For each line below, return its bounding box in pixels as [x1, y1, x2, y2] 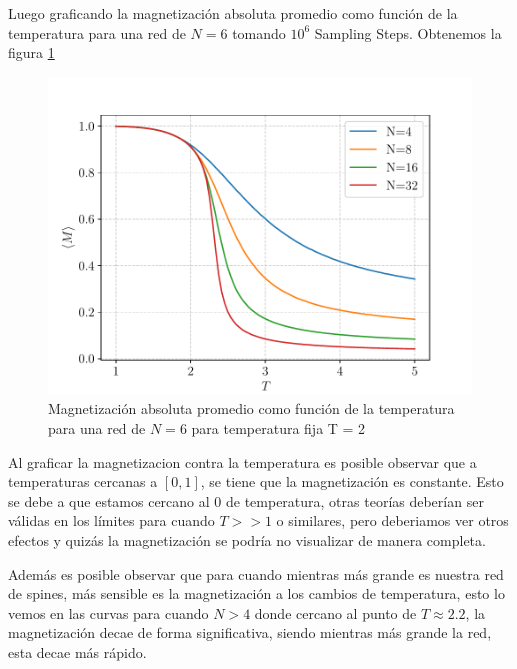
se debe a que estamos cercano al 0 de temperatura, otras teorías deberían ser [8, 490, 484, 511]
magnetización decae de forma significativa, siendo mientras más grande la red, [8, 622, 492, 643]
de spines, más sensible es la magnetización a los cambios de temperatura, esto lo [8, 583, 505, 604]
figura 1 [8, 42, 55, 63]
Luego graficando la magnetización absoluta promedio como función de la [8, 3, 458, 23]
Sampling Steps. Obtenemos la [314, 22, 502, 43]
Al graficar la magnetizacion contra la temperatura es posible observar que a [8, 451, 477, 472]
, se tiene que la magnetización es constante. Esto [200, 471, 504, 492]
